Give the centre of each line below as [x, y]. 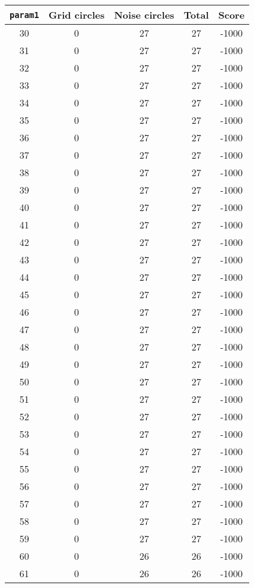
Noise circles [144, 15]
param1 [25, 15]
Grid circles [77, 15]
